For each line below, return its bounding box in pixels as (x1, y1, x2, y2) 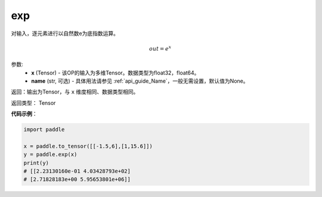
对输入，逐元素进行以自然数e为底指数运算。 (11, 30, 119, 37)
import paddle (23, 126, 65, 133)
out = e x (149, 45, 172, 52)
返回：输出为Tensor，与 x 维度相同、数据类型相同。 (11, 88, 139, 95)
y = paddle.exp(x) (23, 151, 78, 158)
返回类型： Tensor (11, 99, 56, 107)
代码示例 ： (11, 110, 38, 117)
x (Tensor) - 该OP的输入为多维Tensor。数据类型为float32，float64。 (31, 69, 200, 76)
